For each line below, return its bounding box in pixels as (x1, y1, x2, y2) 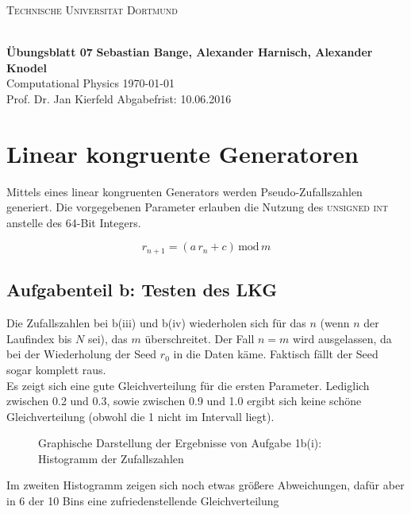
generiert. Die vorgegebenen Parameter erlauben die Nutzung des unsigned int (6, 199, 388, 215)
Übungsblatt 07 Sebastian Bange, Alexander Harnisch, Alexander (6, 44, 373, 60)
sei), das (87, 330, 128, 346)
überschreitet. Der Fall (144, 330, 255, 346)
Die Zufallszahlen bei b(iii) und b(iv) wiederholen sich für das (6, 315, 306, 331)
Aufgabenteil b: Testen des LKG (6, 277, 278, 302)
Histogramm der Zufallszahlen (38, 450, 184, 466)
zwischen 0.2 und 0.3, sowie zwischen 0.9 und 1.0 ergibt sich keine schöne (6, 392, 362, 409)
